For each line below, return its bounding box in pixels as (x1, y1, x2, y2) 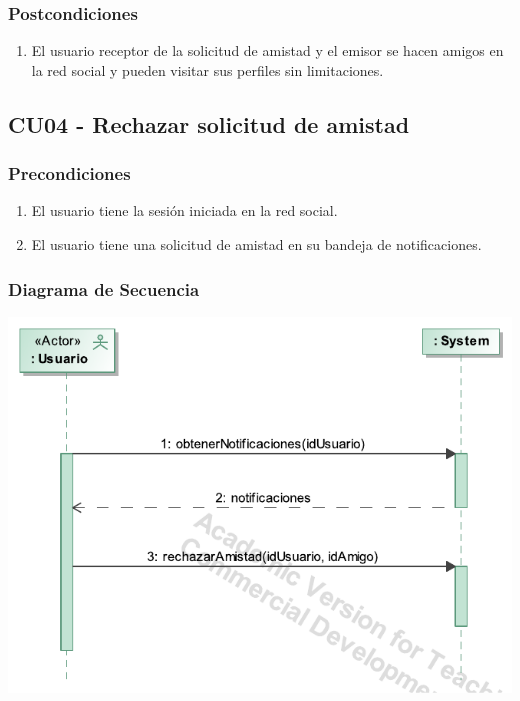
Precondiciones (8, 161, 131, 186)
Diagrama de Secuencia (8, 276, 200, 301)
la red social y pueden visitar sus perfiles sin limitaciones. (31, 59, 384, 80)
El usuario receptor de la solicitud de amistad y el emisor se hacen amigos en (31, 40, 504, 61)
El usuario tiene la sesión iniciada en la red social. (31, 200, 338, 221)
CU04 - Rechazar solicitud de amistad (8, 108, 410, 139)
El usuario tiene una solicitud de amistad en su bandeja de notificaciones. (31, 234, 482, 254)
